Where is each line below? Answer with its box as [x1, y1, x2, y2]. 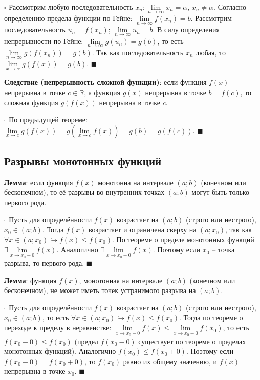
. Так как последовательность [92, 47, 184, 57]
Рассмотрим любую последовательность [9, 2, 133, 12]
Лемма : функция [4, 275, 57, 285]
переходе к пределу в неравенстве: [4, 322, 112, 333]
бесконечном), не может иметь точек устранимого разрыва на [4, 285, 196, 296]
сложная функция [4, 97, 58, 107]
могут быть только [191, 187, 249, 197]
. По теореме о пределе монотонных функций [112, 234, 254, 244]
